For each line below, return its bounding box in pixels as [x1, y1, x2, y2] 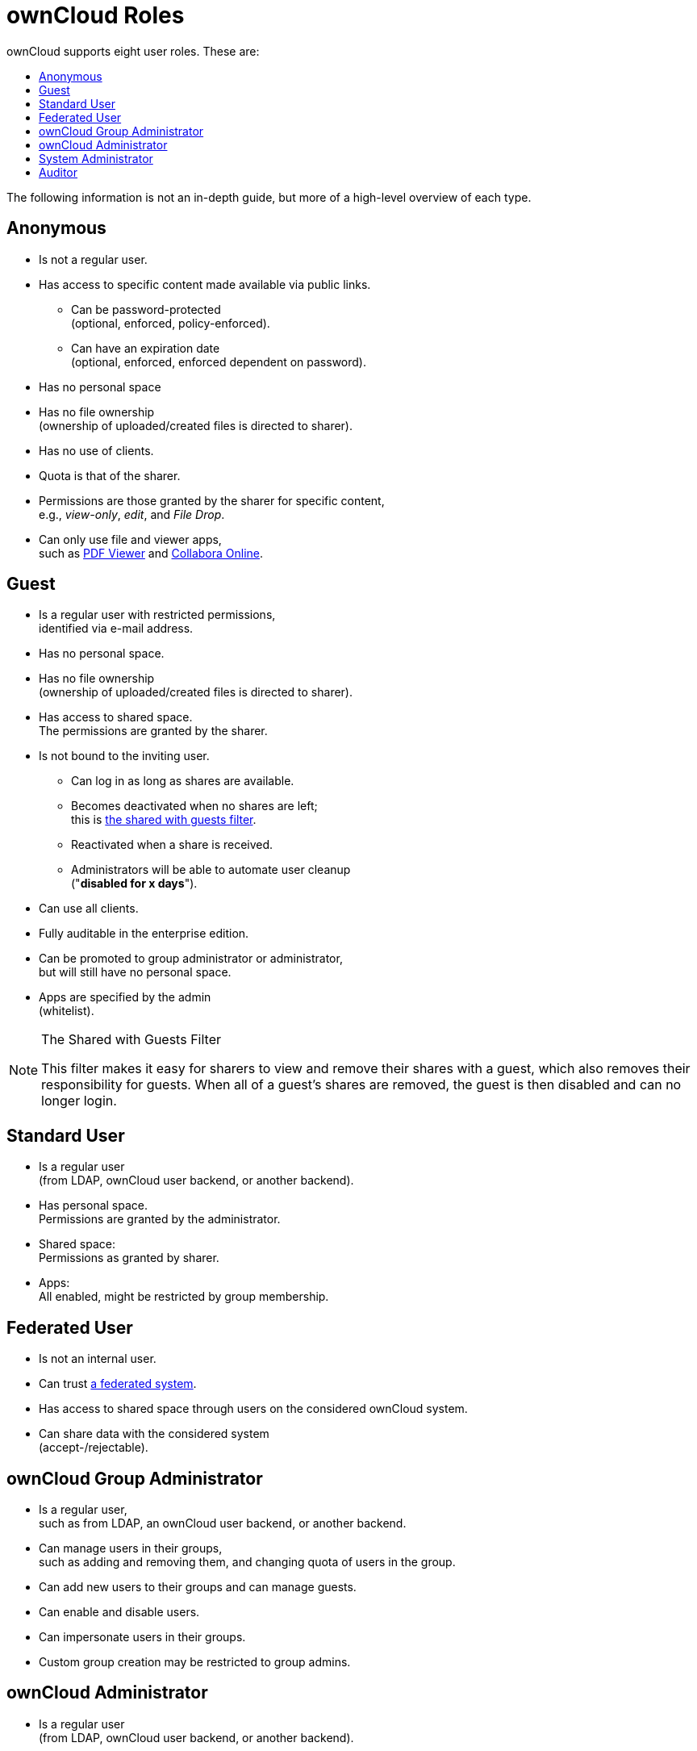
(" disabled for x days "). [71, 876, 198, 891]
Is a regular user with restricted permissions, [39, 608, 276, 622]
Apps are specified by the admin [39, 990, 211, 1005]
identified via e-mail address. [39, 621, 194, 636]
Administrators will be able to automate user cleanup [71, 863, 351, 877]
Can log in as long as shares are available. [71, 774, 294, 788]
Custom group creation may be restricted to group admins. [39, 1654, 351, 1669]
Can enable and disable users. [39, 1604, 200, 1619]
